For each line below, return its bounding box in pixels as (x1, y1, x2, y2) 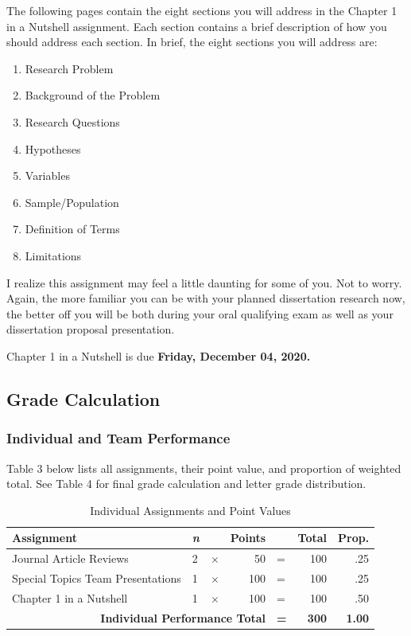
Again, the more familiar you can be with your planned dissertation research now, (6, 290, 405, 306)
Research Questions (25, 113, 120, 130)
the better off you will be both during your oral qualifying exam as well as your (6, 305, 394, 322)
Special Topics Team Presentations (12, 569, 181, 586)
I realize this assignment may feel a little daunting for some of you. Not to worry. (6, 274, 402, 291)
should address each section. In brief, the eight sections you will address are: (6, 33, 378, 50)
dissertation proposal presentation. (6, 321, 175, 338)
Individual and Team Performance (6, 428, 231, 448)
